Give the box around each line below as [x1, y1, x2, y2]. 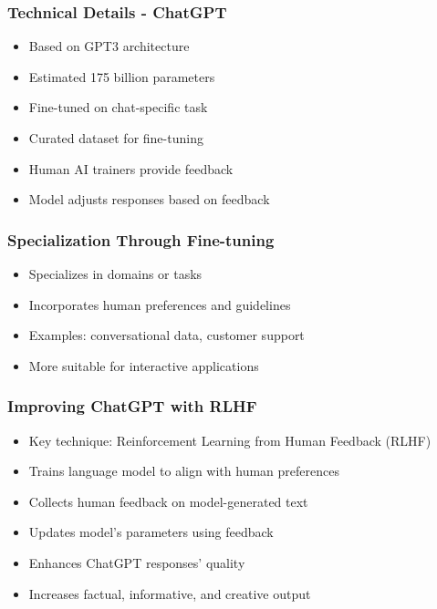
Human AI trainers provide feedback [28, 159, 234, 178]
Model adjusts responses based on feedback [28, 190, 270, 209]
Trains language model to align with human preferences [28, 461, 339, 480]
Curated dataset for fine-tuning [28, 129, 203, 147]
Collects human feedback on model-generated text [28, 491, 308, 511]
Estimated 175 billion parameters [28, 67, 215, 86]
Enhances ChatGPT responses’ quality [28, 552, 245, 572]
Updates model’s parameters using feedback [28, 522, 274, 542]
